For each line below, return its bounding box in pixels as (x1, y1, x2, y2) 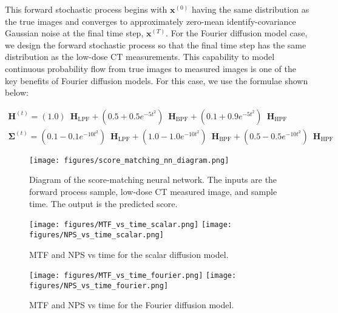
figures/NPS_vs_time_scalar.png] (29, 230, 164, 239)
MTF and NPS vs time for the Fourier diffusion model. (29, 298, 234, 311)
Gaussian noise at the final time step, (5, 27, 144, 39)
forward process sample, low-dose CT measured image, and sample (29, 185, 277, 198)
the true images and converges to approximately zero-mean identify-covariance (5, 15, 296, 27)
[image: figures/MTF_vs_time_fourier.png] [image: (29, 271, 237, 280)
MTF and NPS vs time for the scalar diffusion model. (29, 248, 229, 260)
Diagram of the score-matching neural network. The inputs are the (29, 173, 277, 186)
